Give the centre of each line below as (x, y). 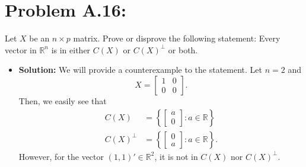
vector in (21, 49)
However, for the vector (61, 156)
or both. (183, 49)
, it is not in (176, 156)
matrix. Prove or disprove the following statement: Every (177, 38)
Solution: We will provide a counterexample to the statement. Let (140, 70)
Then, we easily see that (63, 100)
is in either (71, 49)
